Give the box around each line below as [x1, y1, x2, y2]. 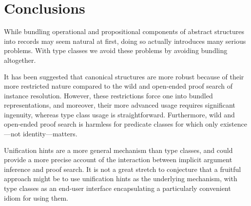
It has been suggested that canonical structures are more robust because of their [4, 71, 244, 81]
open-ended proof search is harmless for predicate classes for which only [4, 119, 218, 129]
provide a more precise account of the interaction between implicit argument [4, 154, 232, 165]
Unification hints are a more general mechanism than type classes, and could [4, 145, 233, 155]
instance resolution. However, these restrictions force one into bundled [4, 90, 213, 100]
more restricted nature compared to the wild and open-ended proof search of [4, 81, 233, 91]
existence [220, 119, 247, 129]
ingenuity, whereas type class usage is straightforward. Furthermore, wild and [4, 109, 235, 119]
